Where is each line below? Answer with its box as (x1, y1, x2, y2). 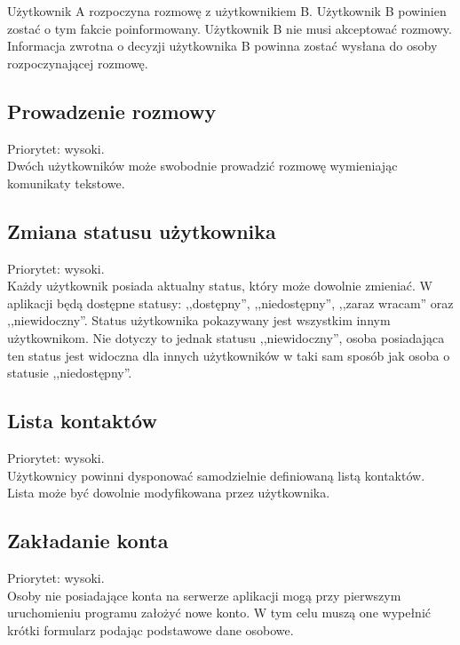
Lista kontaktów (7, 407, 157, 434)
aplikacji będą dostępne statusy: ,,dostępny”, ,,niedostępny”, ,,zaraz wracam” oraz (7, 293, 454, 312)
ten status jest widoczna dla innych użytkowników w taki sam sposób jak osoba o (7, 346, 450, 364)
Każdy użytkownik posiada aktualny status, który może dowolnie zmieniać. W (7, 276, 432, 295)
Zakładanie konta (7, 527, 169, 554)
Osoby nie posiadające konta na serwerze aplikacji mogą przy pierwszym (7, 585, 401, 604)
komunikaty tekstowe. (7, 173, 125, 192)
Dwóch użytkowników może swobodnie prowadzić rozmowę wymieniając (7, 156, 398, 175)
